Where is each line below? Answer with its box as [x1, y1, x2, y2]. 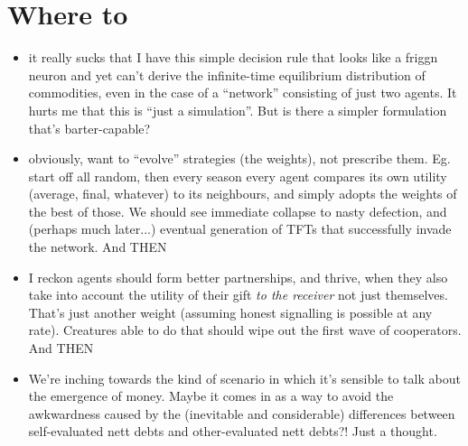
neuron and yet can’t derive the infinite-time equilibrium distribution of [28, 65, 426, 84]
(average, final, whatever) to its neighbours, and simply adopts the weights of [28, 184, 457, 203]
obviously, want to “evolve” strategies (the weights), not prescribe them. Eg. [28, 149, 451, 168]
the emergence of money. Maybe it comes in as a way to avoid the [28, 386, 394, 405]
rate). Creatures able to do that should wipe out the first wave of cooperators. [28, 321, 462, 339]
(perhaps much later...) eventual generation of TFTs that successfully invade [28, 219, 452, 238]
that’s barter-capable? [28, 118, 151, 137]
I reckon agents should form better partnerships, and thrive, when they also [28, 267, 448, 286]
